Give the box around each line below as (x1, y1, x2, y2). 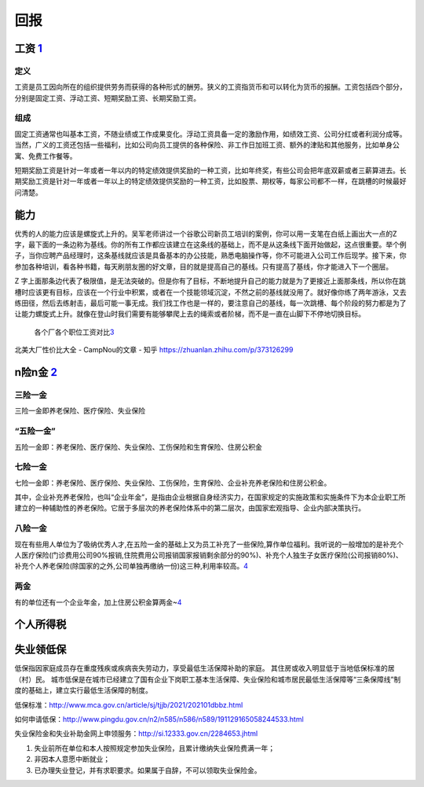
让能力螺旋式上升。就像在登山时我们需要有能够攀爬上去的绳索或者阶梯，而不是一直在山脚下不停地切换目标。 (14, 309, 365, 318)
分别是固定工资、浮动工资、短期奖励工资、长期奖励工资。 (14, 93, 200, 102)
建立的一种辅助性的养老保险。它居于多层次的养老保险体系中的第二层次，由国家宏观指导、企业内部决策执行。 (14, 503, 365, 513)
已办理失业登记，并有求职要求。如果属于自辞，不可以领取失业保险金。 (34, 765, 261, 774)
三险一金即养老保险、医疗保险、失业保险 (14, 406, 145, 416)
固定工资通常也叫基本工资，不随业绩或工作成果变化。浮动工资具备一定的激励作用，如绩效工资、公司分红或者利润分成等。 (14, 129, 407, 138)
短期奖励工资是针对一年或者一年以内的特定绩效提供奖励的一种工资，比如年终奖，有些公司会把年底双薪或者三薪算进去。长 (14, 166, 407, 175)
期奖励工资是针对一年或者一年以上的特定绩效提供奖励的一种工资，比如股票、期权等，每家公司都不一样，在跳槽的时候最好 (14, 177, 407, 186)
